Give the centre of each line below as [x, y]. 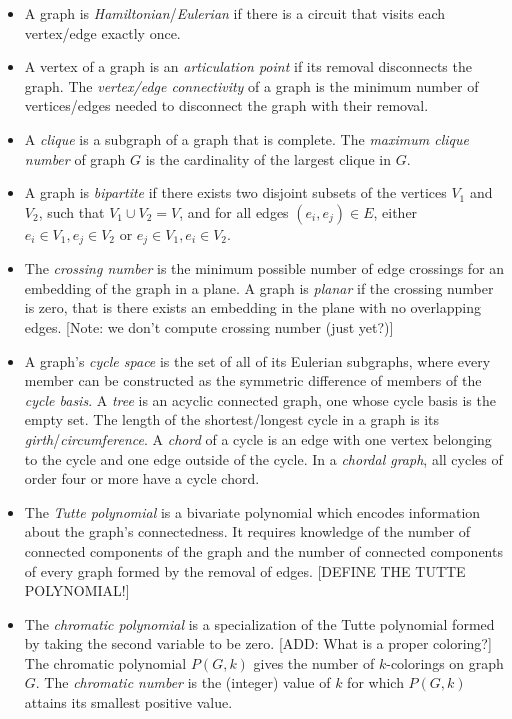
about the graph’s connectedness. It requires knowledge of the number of [247, 531]
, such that [71, 211]
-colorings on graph [445, 662]
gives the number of [314, 662]
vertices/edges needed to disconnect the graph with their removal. [226, 105]
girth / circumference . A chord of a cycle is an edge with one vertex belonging [258, 438]
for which [375, 682]
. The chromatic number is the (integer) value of [183, 682]
